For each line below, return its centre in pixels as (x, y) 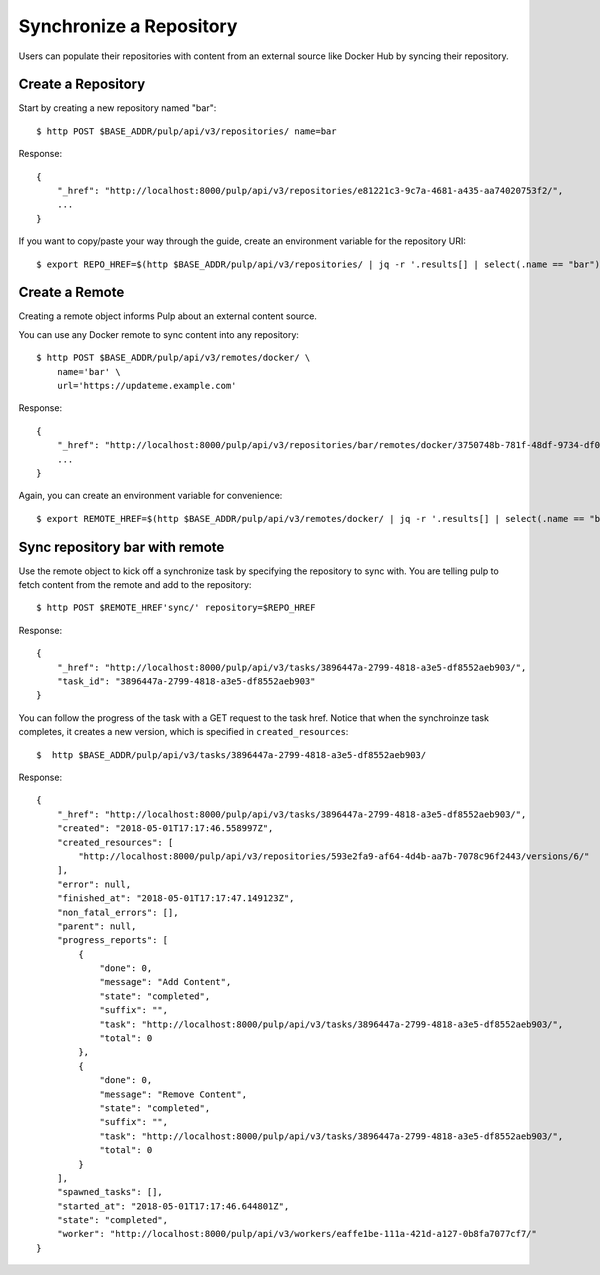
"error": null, (94, 884)
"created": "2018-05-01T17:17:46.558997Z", (165, 828)
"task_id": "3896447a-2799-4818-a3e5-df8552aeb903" (186, 681)
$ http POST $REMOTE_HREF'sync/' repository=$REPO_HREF (176, 608)
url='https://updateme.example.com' (146, 386)
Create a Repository (82, 84)
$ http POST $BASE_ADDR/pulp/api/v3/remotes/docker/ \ (173, 358)
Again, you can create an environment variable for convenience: (150, 496)
